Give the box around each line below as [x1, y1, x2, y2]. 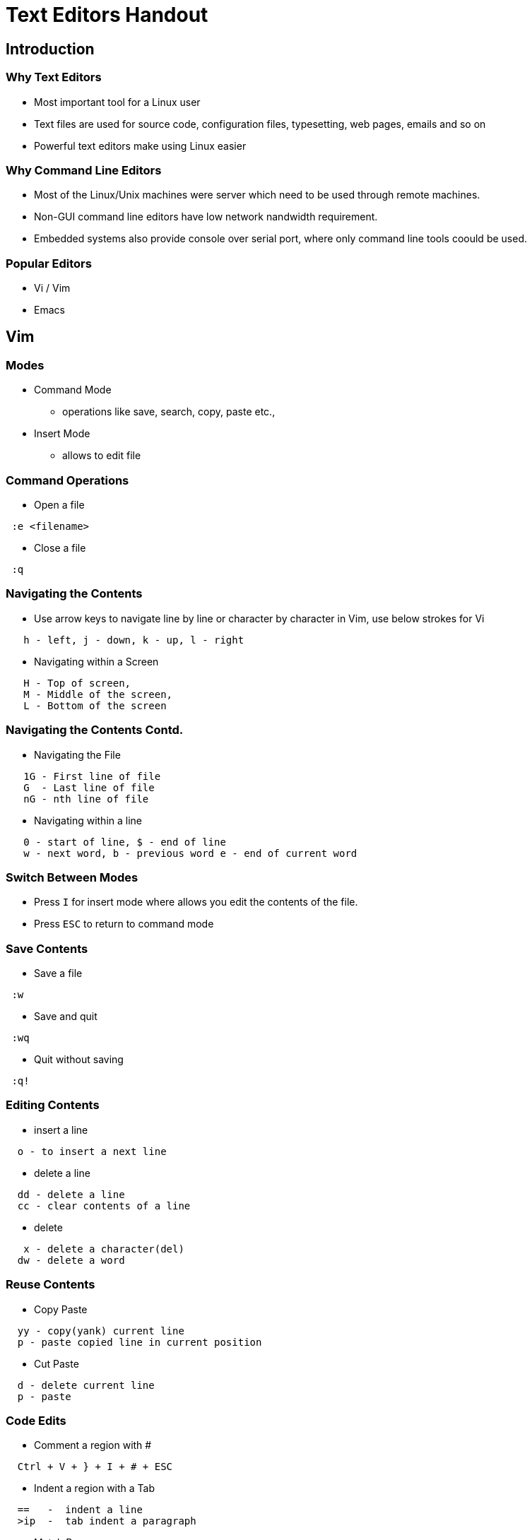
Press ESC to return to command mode [34, 918, 214, 930]
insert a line [34, 1123, 88, 1136]
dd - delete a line [17, 1188, 125, 1200]
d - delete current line [17, 1379, 155, 1391]
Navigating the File [34, 748, 121, 761]
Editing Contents [6, 1098, 100, 1113]
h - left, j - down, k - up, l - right [23, 634, 244, 646]
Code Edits [6, 1413, 66, 1428]
